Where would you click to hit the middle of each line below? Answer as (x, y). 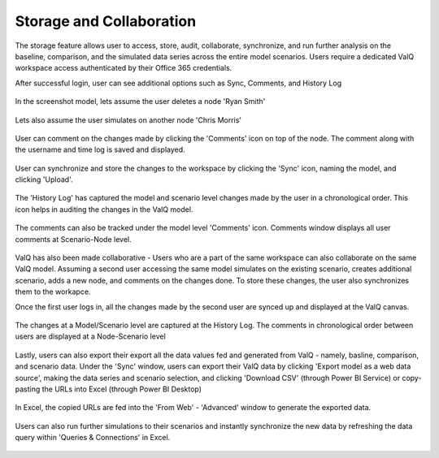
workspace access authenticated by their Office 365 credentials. (124, 68)
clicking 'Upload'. (44, 179)
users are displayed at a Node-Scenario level (90, 336)
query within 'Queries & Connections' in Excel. (93, 438)
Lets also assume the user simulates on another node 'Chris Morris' (128, 120)
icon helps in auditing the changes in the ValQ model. (104, 209)
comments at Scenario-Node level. (73, 239)
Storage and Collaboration (106, 21)
